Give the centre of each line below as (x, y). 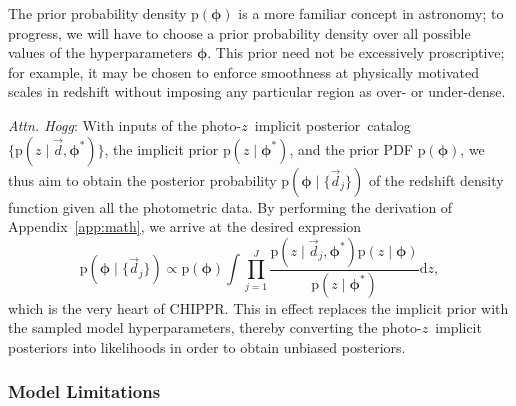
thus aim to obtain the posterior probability (142, 179)
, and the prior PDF (351, 148)
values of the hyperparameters (100, 52)
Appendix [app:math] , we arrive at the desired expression (185, 226)
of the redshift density (436, 179)
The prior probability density (97, 13)
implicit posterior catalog (332, 124)
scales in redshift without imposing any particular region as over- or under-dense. (257, 91)
